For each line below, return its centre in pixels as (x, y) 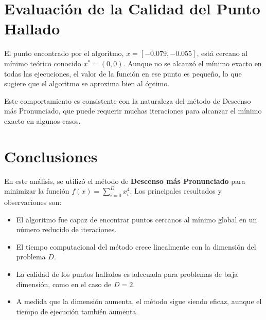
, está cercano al (222, 53)
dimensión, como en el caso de (64, 284)
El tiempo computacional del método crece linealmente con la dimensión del (136, 246)
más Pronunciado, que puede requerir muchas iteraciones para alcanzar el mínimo (133, 111)
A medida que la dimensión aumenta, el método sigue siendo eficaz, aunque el (139, 301)
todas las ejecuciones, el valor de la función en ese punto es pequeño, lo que (123, 73)
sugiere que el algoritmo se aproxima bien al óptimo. (87, 83)
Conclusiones (51, 156)
